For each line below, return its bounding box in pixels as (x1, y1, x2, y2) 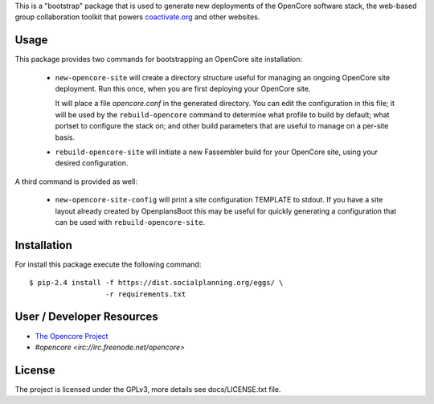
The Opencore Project (35, 331, 108, 341)
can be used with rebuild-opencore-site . (55, 217, 205, 226)
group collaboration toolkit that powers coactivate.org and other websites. (14, 12, 260, 22)
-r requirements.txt (104, 289, 186, 299)
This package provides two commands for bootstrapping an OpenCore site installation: (14, 55, 303, 64)
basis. (55, 133, 76, 142)
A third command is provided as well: (14, 177, 138, 186)
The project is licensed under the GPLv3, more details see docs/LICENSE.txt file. (14, 384, 281, 394)
